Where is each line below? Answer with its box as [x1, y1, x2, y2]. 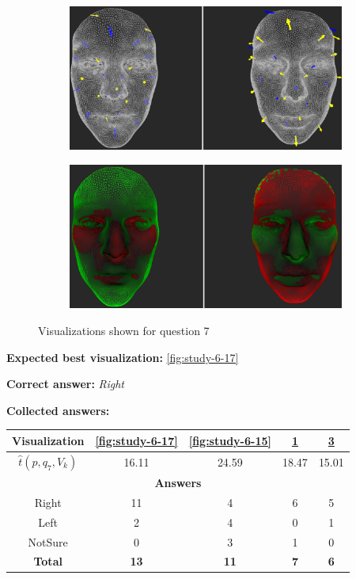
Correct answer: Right [6, 375, 124, 392]
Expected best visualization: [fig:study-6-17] [6, 349, 239, 365]
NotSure [28, 533, 68, 550]
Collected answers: [6, 402, 110, 418]
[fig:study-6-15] [188, 432, 271, 448]
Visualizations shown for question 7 [38, 322, 210, 338]
